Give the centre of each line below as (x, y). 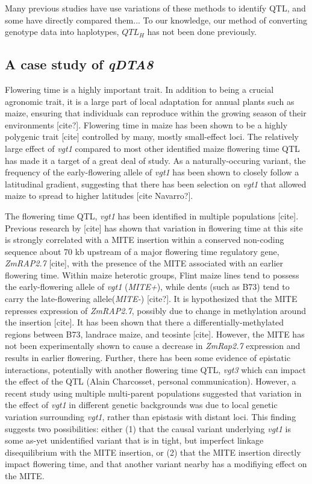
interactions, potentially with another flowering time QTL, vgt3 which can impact (155, 369)
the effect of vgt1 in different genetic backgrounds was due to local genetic (141, 405)
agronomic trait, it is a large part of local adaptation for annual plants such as (150, 101)
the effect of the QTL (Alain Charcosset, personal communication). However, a (151, 381)
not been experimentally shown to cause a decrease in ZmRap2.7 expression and (153, 346)
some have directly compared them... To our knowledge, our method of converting (156, 20)
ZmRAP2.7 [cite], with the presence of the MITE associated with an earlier (144, 263)
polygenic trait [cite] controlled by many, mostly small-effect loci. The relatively (152, 137)
